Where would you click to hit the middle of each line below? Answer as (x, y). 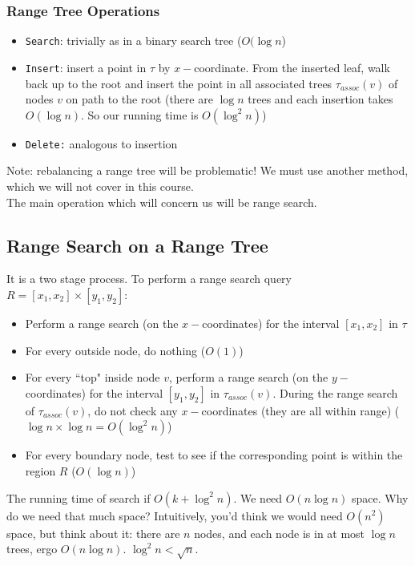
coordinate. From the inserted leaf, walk (292, 67)
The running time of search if (79, 497)
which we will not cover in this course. (100, 186)
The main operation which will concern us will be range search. (162, 202)
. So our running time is (140, 114)
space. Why (380, 497)
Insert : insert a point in (86, 67)
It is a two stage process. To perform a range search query (149, 279)
